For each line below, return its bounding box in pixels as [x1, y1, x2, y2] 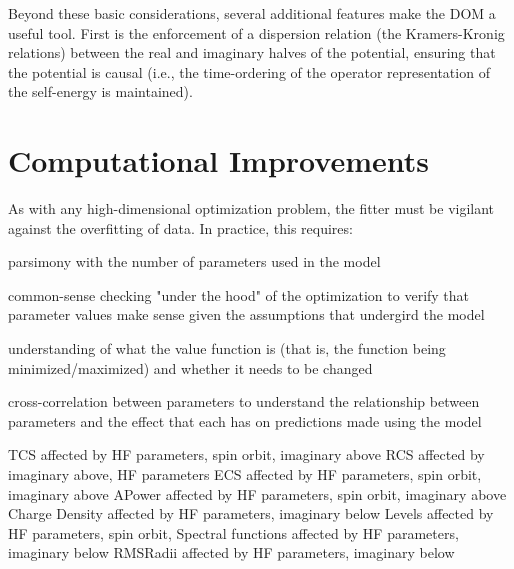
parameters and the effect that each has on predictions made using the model [8, 410, 482, 431]
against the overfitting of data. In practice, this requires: [8, 217, 353, 238]
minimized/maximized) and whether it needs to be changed [8, 357, 373, 378]
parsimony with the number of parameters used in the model [8, 251, 381, 272]
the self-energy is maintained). [8, 81, 193, 102]
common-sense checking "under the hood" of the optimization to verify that [8, 284, 470, 305]
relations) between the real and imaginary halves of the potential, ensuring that [8, 42, 496, 63]
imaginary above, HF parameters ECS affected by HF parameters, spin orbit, [8, 464, 482, 485]
